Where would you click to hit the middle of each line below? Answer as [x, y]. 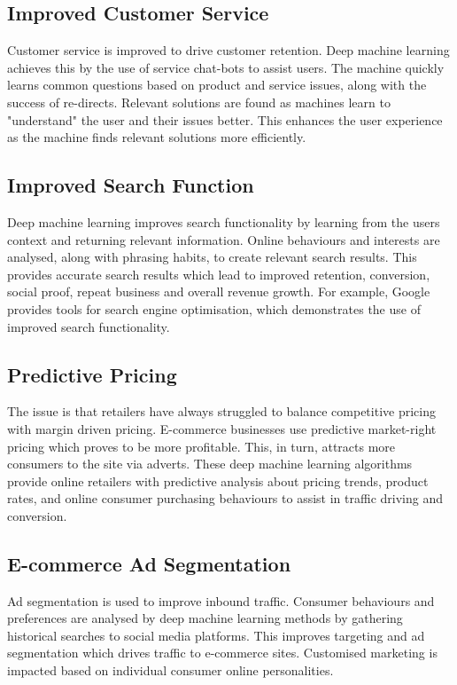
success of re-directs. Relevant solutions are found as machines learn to [199, 102]
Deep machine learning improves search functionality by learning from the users [224, 221]
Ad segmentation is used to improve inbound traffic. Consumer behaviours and [221, 600]
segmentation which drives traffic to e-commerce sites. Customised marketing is [222, 653]
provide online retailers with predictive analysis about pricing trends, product [218, 480]
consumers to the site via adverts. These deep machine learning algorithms [210, 464]
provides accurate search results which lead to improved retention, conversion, [219, 274]
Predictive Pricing [92, 374]
